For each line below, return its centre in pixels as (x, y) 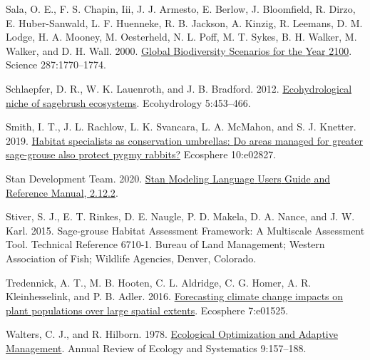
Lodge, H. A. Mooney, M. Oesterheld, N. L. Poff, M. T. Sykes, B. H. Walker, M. (181, 37)
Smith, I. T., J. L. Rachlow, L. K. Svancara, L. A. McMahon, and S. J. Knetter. (181, 127)
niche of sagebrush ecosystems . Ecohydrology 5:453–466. (128, 102)
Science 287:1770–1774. (56, 65)
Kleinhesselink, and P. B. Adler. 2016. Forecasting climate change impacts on (175, 296)
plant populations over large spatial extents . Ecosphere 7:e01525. (147, 310)
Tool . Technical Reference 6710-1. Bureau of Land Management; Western (165, 244)
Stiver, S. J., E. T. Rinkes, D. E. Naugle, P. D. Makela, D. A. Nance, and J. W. (180, 216)
